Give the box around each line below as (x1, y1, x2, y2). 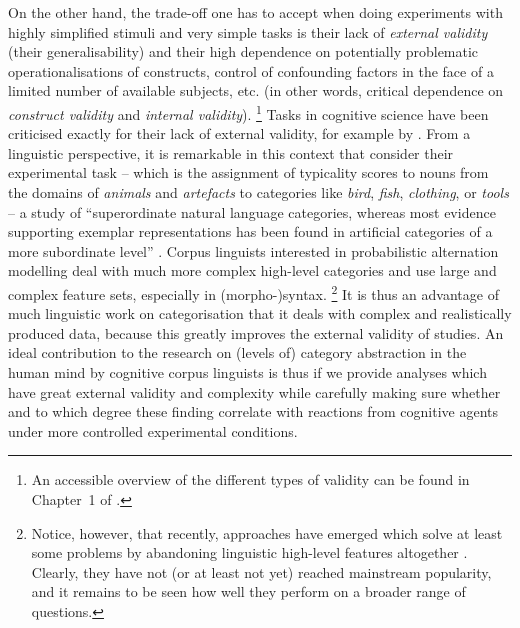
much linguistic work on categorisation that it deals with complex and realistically (8, 303, 512, 324)
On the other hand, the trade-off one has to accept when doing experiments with (8, 2, 503, 22)
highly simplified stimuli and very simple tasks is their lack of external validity (8, 21, 488, 42)
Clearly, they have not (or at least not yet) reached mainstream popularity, (31, 561, 492, 582)
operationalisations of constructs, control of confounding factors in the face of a (8, 60, 494, 81)
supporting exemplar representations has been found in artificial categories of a (8, 221, 493, 242)
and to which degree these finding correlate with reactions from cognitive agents (8, 401, 499, 422)
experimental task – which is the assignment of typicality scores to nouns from (8, 162, 489, 183)
